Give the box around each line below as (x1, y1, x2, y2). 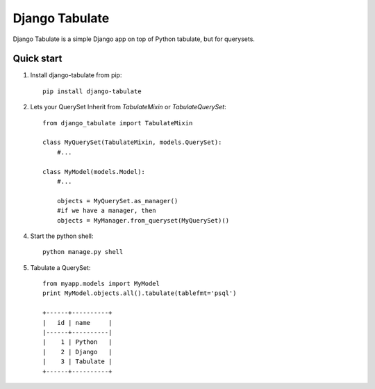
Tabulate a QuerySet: (30, 263, 91, 271)
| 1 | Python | (42, 338, 112, 346)
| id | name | (42, 319, 112, 326)
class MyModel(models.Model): (42, 168, 146, 175)
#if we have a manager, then (56, 207, 156, 215)
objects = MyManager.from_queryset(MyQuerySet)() (56, 216, 229, 224)
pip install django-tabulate (42, 87, 142, 95)
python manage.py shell (42, 248, 124, 256)
